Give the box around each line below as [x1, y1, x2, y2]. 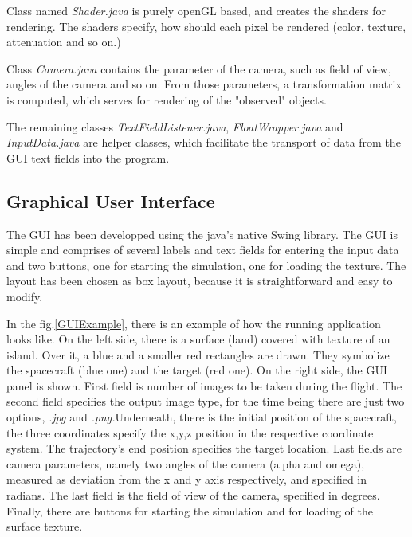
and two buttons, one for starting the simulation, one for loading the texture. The [6, 257, 406, 273]
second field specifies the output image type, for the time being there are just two [6, 393, 405, 410]
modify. [6, 288, 43, 304]
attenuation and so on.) [6, 33, 121, 50]
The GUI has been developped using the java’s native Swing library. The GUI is [6, 225, 398, 242]
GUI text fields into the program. [6, 149, 170, 166]
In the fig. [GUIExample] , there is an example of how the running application [6, 315, 381, 331]
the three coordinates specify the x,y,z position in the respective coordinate [6, 424, 374, 441]
